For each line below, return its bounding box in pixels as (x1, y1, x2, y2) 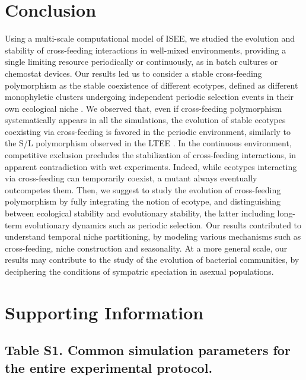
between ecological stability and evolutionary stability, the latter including (5, 207, 275, 219)
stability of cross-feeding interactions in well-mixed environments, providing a (5, 43, 286, 56)
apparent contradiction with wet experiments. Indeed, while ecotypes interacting (5, 160, 297, 172)
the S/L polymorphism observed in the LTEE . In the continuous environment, (5, 137, 292, 149)
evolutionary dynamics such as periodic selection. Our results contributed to (24, 218, 302, 231)
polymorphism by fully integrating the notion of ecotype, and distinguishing (5, 195, 281, 208)
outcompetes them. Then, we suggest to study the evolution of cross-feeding (5, 183, 281, 196)
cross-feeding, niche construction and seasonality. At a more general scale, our (5, 241, 288, 254)
